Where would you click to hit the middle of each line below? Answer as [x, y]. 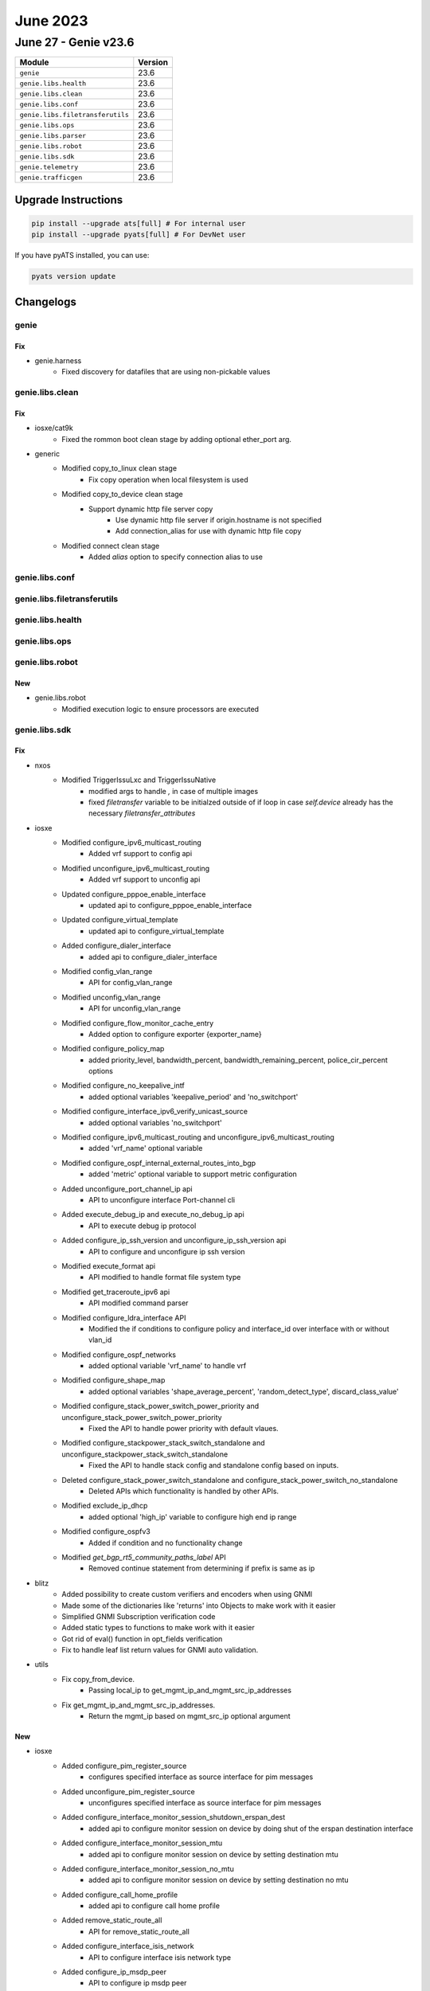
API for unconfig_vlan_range [135, 1008]
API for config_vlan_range [131, 983]
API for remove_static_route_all [139, 1931]
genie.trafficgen [51, 177]
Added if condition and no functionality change [166, 1543]
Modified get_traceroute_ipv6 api [116, 1292]
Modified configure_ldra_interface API [124, 1317]
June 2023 [51, 21]
